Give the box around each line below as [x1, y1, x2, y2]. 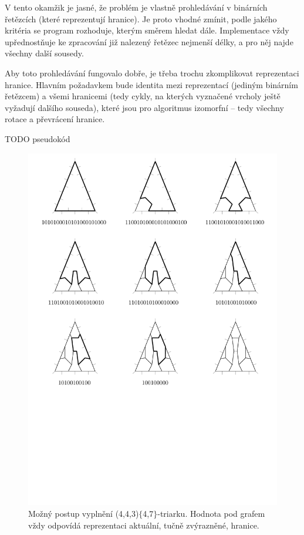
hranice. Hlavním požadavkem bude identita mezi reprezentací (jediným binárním [5, 78, 298, 90]
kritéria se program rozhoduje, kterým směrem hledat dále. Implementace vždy [5, 24, 289, 36]
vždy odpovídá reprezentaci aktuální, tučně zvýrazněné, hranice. [28, 519, 259, 531]
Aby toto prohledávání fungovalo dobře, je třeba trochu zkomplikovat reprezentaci [5, 66, 299, 79]
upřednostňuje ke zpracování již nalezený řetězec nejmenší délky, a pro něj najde [5, 35, 293, 48]
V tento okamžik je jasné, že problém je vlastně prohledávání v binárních [5, 1, 268, 13]
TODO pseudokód [5, 132, 70, 144]
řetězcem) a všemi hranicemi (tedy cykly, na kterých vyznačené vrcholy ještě [5, 90, 281, 102]
